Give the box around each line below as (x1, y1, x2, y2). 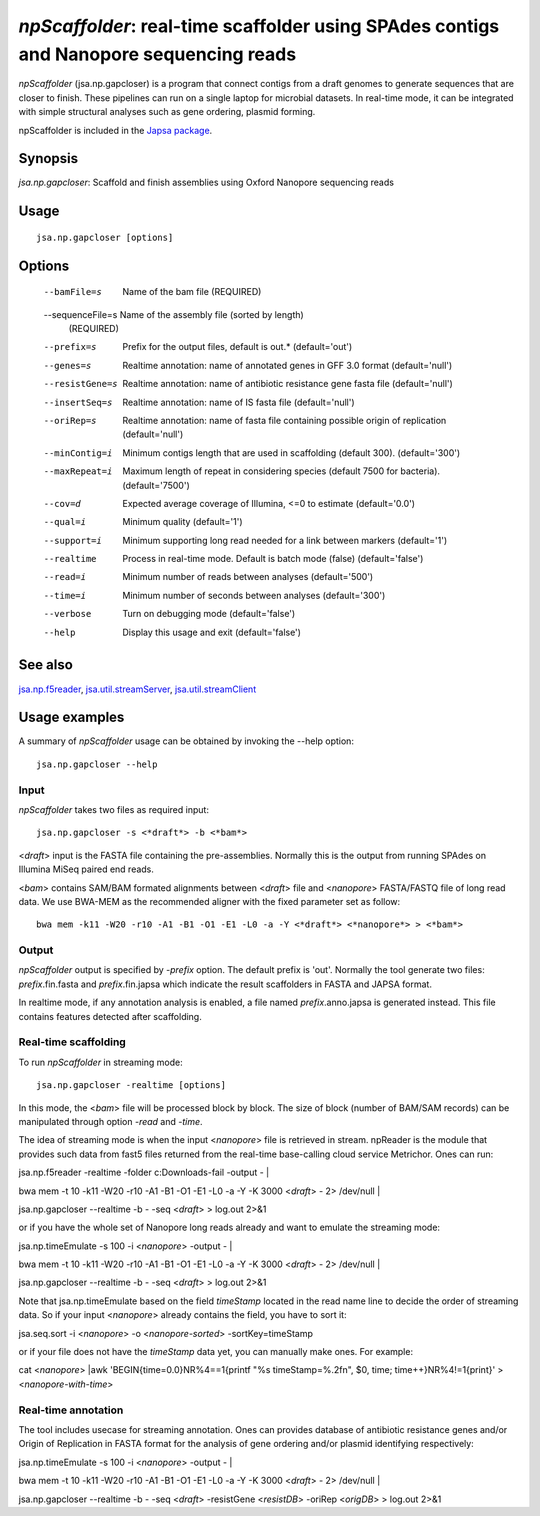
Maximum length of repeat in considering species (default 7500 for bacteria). (122, 465, 440, 477)
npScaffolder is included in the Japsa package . (18, 124, 213, 136)
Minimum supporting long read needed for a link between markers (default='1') (122, 534, 448, 546)
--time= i (43, 590, 87, 601)
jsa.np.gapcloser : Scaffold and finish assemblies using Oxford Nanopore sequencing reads (18, 176, 395, 189)
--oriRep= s (43, 415, 97, 426)
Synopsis (18, 150, 79, 167)
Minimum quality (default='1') (122, 516, 244, 528)
